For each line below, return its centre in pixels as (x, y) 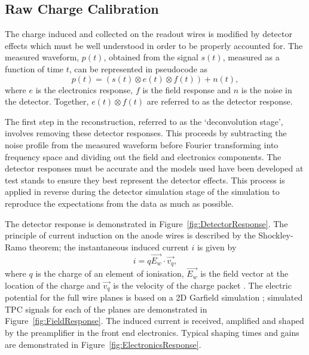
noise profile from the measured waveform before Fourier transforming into (142, 144)
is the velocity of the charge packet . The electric (202, 285)
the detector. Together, (47, 101)
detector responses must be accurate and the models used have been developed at (154, 168)
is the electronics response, (84, 89)
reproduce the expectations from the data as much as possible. (119, 203)
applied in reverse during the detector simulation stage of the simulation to (142, 192)
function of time (34, 68)
